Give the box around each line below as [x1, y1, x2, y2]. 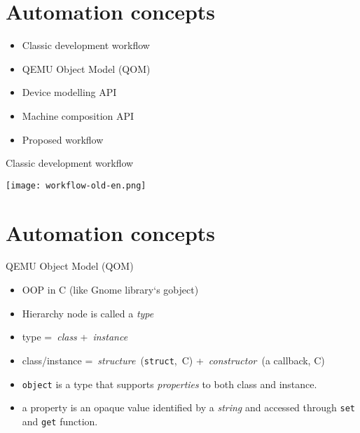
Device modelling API [22, 85, 117, 99]
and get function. [22, 413, 98, 428]
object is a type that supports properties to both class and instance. [22, 376, 317, 391]
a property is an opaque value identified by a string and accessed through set [22, 400, 355, 415]
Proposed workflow [22, 132, 104, 146]
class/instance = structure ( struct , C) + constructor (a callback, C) [22, 352, 325, 367]
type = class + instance [22, 329, 128, 344]
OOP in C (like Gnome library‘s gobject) [22, 282, 199, 297]
